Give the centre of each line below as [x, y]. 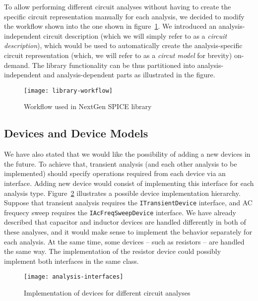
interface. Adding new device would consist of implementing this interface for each [129, 183]
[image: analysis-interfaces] [74, 277]
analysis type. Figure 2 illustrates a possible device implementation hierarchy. [122, 193]
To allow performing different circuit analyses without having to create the [118, 6]
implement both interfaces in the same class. [71, 261]
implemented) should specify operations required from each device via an [115, 173]
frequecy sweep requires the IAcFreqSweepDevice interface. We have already [120, 212]
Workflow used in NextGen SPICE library [88, 106]
